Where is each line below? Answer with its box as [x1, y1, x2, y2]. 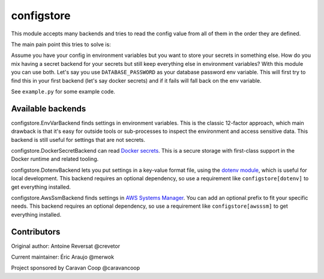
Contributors [11, 226, 61, 236]
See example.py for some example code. [11, 87, 115, 95]
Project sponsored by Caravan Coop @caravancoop [11, 264, 140, 272]
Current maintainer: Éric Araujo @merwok [11, 253, 114, 260]
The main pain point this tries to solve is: [11, 41, 111, 48]
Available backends [11, 104, 86, 114]
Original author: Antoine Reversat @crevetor [11, 242, 120, 250]
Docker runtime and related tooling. [11, 156, 99, 163]
